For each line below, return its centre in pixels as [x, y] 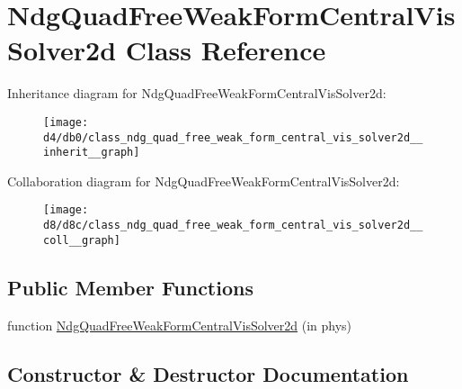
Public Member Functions [130, 287]
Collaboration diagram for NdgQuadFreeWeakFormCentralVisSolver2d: [204, 181]
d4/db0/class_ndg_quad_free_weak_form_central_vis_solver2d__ [233, 137]
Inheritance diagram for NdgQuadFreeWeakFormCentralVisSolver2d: [197, 93]
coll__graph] [82, 240]
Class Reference [226, 50]
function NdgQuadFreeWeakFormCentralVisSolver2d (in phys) [180, 325]
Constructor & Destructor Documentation [208, 373]
